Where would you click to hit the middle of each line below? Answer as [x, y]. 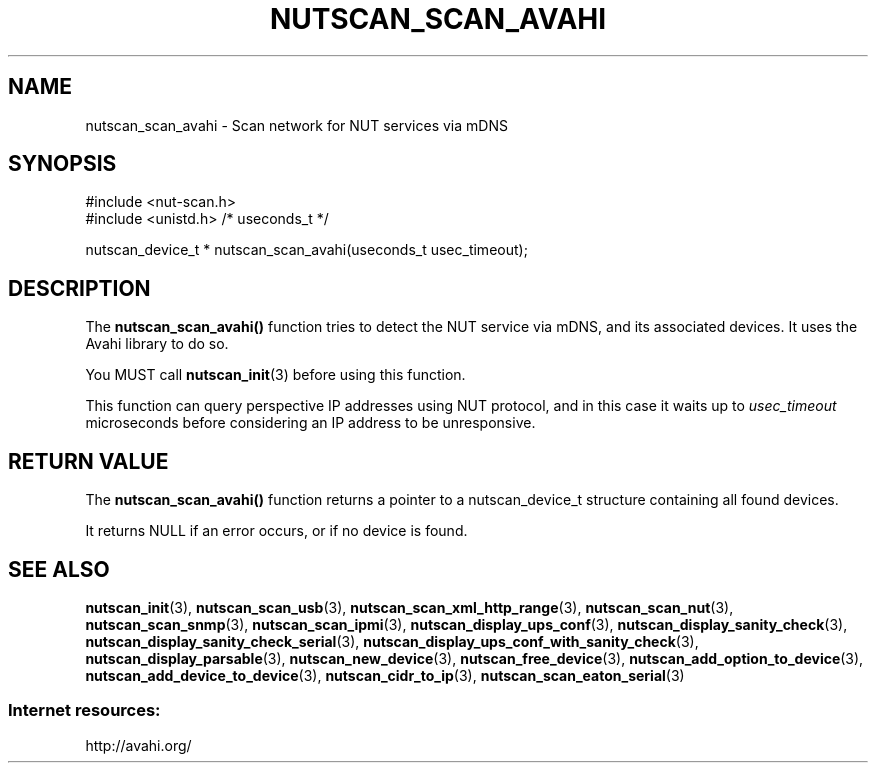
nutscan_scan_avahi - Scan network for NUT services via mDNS [296, 125]
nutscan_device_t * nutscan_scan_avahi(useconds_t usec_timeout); [306, 250]
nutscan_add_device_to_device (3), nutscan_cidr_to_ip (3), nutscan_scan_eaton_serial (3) [385, 675]
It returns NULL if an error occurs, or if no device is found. [276, 531]
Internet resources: [84, 710]
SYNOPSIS [62, 164]
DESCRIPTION [79, 288]
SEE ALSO [59, 569]
